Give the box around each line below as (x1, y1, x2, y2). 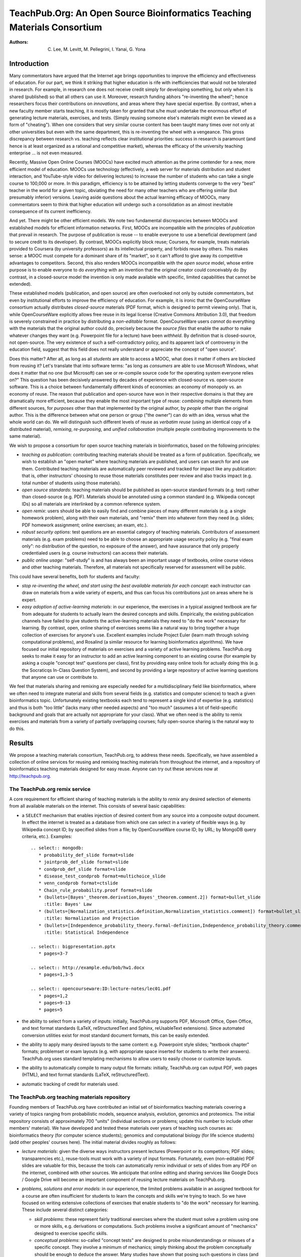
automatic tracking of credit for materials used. (22, 1081, 119, 1087)
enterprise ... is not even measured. (9, 150, 83, 156)
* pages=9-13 (38, 1000, 71, 1006)
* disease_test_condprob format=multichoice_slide (38, 873, 166, 879)
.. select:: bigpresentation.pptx (31, 943, 115, 949)
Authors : (9, 39, 29, 45)
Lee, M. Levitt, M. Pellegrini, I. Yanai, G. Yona (53, 46, 145, 52)
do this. (9, 726, 25, 732)
